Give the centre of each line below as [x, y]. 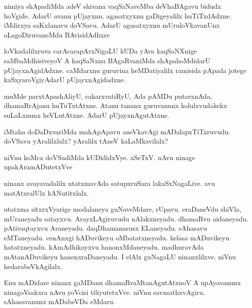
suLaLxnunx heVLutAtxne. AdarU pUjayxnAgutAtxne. [87, 115]
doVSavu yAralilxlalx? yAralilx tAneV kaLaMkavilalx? [86, 141]
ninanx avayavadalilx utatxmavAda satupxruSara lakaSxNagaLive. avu [110, 183]
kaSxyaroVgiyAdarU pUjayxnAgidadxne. [65, 80]
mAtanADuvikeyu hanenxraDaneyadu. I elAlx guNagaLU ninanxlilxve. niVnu [120, 257]
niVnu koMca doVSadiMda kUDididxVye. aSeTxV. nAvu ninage [99, 157]
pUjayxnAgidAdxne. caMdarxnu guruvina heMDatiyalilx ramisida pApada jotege [125, 70]
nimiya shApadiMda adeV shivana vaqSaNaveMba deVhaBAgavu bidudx [113, 6]
